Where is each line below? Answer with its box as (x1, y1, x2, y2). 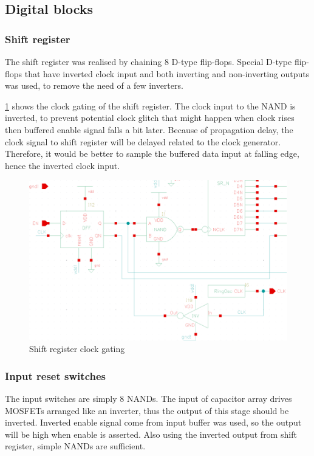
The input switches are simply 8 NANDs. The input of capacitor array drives (5, 392, 292, 405)
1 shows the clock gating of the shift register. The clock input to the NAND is (5, 99, 296, 112)
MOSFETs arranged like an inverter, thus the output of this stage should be (5, 404, 289, 416)
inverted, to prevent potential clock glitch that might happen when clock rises (5, 111, 295, 124)
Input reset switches (5, 368, 106, 383)
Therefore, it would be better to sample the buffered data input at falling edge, (5, 147, 299, 160)
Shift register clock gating (29, 342, 125, 355)
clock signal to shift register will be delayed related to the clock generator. (5, 135, 281, 148)
